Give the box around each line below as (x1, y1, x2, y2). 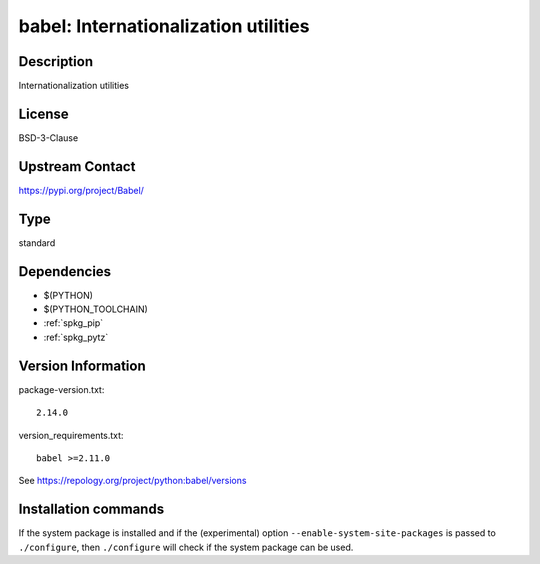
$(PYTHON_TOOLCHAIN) (43, 303, 149, 315)
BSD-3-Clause (18, 131, 79, 144)
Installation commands (18, 501, 165, 518)
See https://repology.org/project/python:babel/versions (18, 475, 247, 487)
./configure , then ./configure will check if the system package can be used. (18, 541, 354, 553)
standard (18, 236, 56, 249)
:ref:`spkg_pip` (43, 317, 104, 329)
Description (18, 53, 94, 70)
